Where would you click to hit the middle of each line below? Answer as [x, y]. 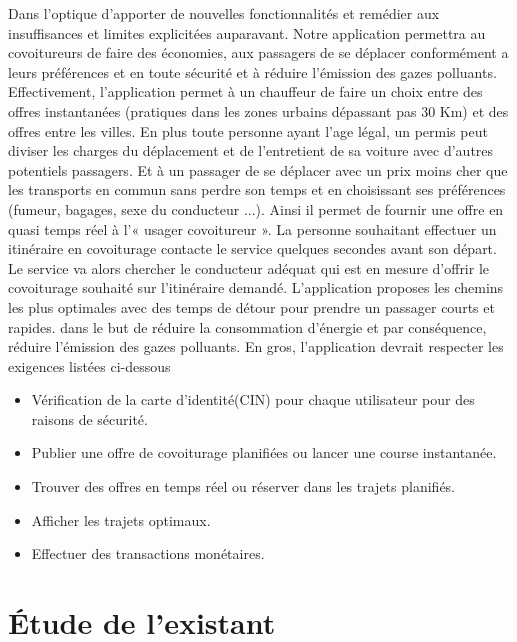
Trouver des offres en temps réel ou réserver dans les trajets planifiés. [243, 486]
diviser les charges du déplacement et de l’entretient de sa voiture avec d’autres [251, 150]
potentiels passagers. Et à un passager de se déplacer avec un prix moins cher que [258, 169]
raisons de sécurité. [89, 418]
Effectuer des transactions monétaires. [148, 553]
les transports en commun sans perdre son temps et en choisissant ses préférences [257, 189]
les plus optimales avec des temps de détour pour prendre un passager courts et [251, 306]
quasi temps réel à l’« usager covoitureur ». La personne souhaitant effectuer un [252, 228]
